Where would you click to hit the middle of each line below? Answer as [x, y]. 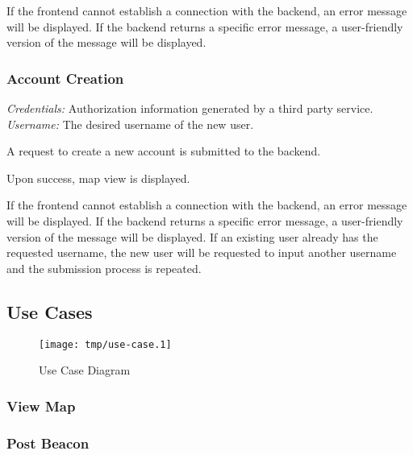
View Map [41, 405]
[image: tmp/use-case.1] [105, 344]
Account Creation [65, 78]
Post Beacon [48, 443]
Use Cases [50, 311]
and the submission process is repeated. [104, 268]
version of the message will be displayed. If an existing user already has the [192, 236]
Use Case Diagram [85, 370]
